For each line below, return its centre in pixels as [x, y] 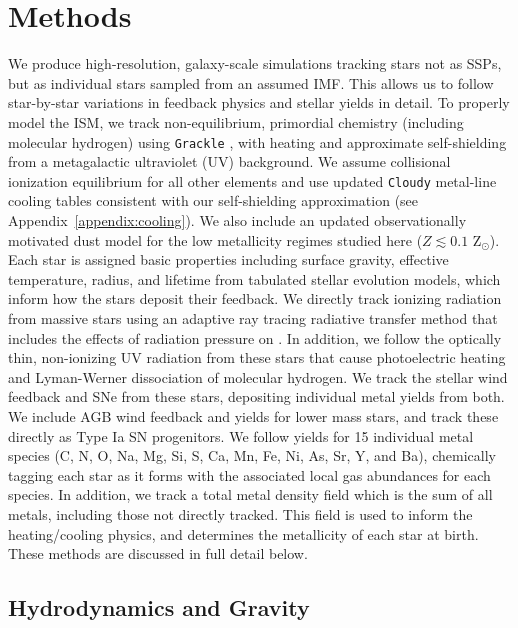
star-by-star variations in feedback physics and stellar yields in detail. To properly [259, 102]
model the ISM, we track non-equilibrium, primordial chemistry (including [236, 121]
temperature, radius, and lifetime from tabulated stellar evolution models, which [254, 278]
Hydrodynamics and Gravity [159, 607]
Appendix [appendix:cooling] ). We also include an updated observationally [237, 220]
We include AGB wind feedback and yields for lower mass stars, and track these [253, 415]
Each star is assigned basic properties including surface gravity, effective [228, 259]
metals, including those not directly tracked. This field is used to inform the [240, 513]
